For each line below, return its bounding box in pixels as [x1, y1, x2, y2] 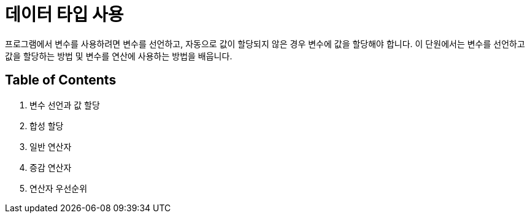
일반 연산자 [29, 141, 72, 152]
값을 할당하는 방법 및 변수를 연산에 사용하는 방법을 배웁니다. [5, 50, 232, 61]
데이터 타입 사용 [5, 4, 124, 25]
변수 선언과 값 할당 [29, 99, 100, 110]
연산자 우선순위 [29, 182, 88, 194]
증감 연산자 [29, 162, 72, 173]
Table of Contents [5, 72, 117, 88]
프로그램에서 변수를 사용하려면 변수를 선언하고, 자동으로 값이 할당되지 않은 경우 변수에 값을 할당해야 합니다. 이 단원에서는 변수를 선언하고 [5, 38, 525, 49]
